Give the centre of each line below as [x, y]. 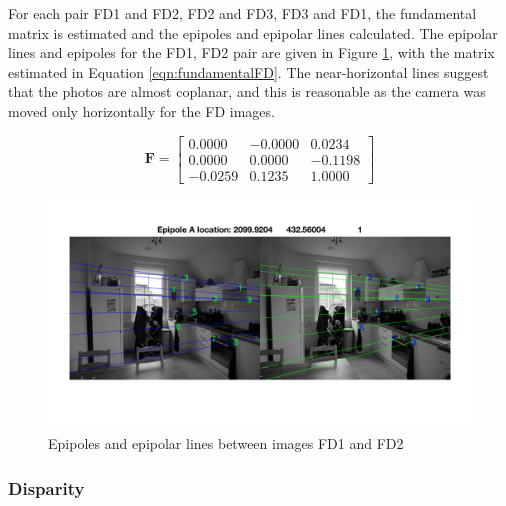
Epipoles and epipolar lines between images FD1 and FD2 [226, 443]
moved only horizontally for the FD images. [141, 110]
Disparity [46, 487]
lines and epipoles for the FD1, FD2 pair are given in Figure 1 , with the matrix [251, 52]
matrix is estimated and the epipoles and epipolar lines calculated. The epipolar [253, 32]
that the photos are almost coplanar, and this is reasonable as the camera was [247, 91]
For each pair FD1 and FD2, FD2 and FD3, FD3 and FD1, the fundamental [242, 13]
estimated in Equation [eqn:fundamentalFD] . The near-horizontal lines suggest [248, 71]
